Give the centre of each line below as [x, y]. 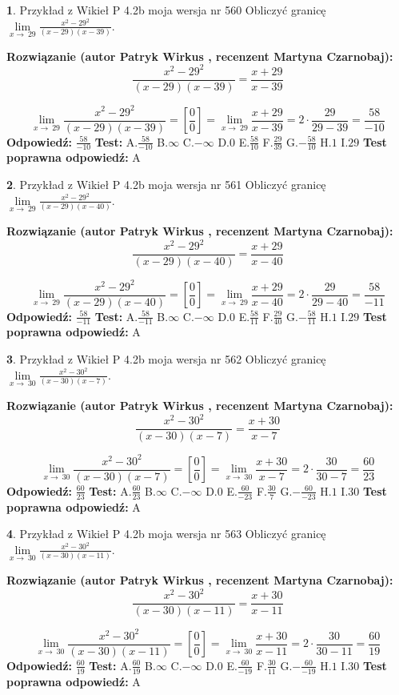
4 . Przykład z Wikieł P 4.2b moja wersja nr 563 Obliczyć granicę [166, 534]
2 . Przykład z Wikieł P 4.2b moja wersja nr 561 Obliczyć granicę [166, 185]
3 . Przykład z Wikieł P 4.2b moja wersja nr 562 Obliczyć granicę [166, 359]
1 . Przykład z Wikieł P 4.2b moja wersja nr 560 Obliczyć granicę [166, 10]
